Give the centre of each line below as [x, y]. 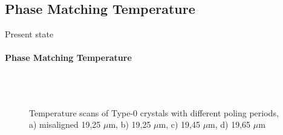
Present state [29, 34]
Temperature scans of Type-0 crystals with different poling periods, [154, 112]
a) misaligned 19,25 [65, 124]
